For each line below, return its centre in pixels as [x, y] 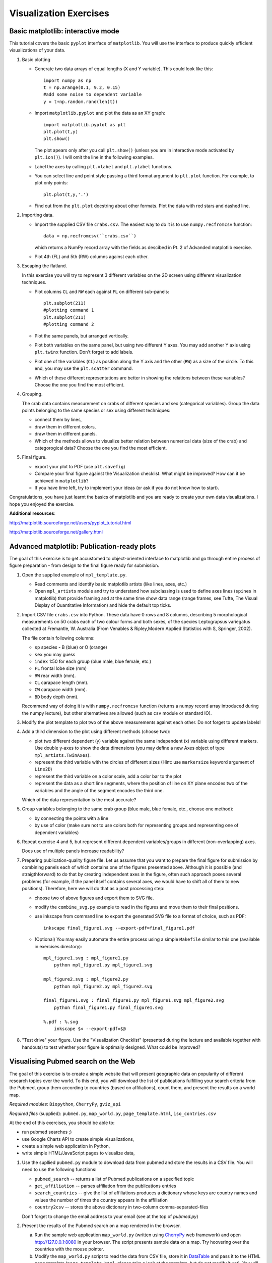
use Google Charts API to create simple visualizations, [78, 1139]
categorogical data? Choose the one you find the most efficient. [101, 448]
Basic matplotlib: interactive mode [64, 31]
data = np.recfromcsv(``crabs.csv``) [90, 236]
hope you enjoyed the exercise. [42, 504]
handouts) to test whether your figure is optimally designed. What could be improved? [111, 1047]
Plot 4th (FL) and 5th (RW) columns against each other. [92, 257]
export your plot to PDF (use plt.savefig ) [80, 466]
